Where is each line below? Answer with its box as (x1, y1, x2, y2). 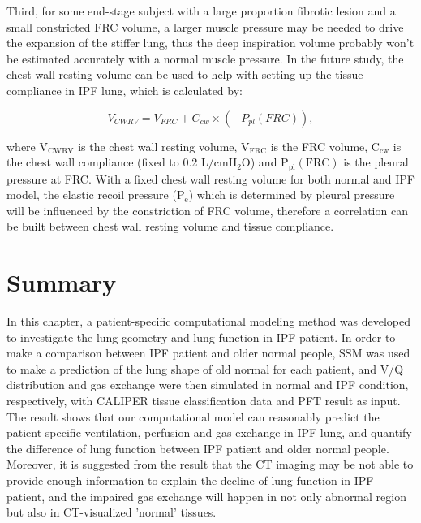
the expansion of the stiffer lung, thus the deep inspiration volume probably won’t (6, 34, 415, 51)
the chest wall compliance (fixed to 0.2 (6, 153, 198, 171)
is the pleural (343, 153, 409, 171)
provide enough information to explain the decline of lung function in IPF (6, 472, 374, 489)
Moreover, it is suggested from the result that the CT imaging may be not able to (6, 456, 414, 473)
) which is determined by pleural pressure (188, 186, 395, 203)
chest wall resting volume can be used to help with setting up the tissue (6, 66, 363, 83)
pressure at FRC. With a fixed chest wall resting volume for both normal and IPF (6, 170, 415, 187)
